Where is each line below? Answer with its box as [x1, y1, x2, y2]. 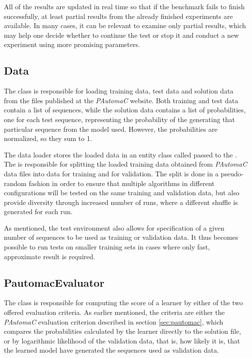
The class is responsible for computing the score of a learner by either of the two [4, 297, 243, 308]
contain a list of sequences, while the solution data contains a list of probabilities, [4, 105, 246, 115]
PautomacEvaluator [4, 275, 105, 290]
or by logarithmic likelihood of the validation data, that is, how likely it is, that [4, 335, 240, 345]
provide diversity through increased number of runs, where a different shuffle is [4, 197, 238, 207]
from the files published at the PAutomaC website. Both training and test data [4, 95, 238, 105]
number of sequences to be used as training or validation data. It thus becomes [4, 232, 238, 242]
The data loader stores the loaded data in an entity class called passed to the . [4, 149, 237, 159]
